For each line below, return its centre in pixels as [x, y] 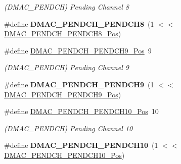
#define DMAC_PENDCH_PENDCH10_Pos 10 [81, 111]
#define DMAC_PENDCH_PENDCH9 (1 [79, 84]
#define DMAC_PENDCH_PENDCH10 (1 [81, 145]
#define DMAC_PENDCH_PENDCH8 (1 [79, 23]
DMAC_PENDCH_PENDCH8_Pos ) [63, 34]
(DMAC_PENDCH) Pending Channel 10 [69, 128]
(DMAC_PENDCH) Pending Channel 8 [66, 7]
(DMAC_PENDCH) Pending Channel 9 [66, 67]
